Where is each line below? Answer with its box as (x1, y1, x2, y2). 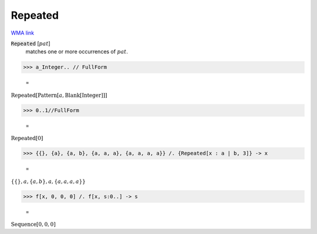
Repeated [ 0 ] (11, 135, 43, 142)
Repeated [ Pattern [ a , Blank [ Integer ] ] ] (11, 91, 107, 99)
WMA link (11, 29, 35, 36)
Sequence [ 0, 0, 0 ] (11, 221, 56, 228)
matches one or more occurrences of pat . (25, 48, 129, 55)
